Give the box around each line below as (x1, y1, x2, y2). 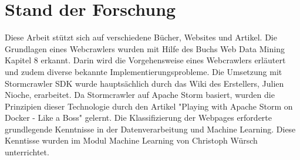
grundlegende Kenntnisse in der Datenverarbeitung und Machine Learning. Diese (5, 122, 296, 135)
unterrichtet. (5, 146, 49, 158)
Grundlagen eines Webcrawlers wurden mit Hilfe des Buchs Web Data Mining (5, 42, 285, 55)
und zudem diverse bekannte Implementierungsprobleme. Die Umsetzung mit (5, 65, 282, 77)
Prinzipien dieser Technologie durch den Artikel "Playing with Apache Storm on (5, 100, 293, 112)
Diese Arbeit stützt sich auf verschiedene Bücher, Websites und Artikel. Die (5, 31, 277, 43)
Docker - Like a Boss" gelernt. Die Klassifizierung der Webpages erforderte (5, 111, 272, 124)
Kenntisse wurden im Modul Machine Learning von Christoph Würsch (5, 134, 258, 147)
